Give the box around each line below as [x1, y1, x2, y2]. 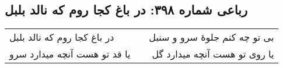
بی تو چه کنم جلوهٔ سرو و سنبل [149, 30, 274, 44]
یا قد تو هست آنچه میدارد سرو [9, 47, 131, 61]
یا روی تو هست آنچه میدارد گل [152, 47, 274, 61]
